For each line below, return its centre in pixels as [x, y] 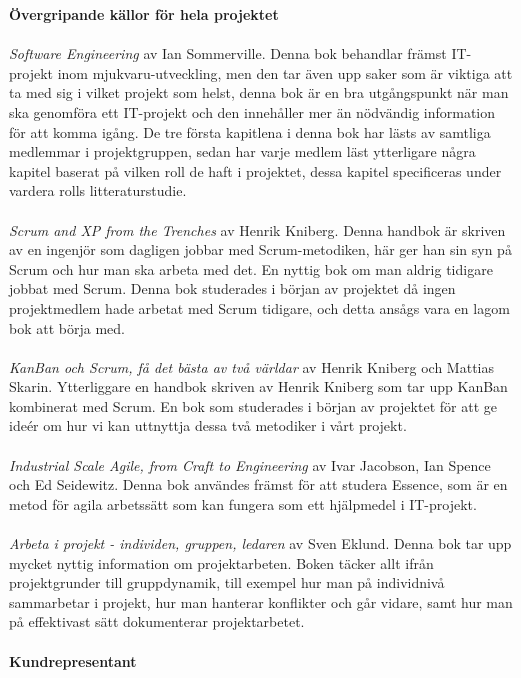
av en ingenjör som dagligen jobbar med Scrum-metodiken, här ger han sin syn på [260, 249]
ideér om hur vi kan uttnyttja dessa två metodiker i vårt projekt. [208, 425]
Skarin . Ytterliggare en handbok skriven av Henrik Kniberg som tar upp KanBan [258, 386]
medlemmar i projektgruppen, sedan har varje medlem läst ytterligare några [242, 151]
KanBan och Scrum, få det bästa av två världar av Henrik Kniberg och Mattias [251, 366]
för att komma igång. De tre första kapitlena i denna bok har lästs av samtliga [250, 131]
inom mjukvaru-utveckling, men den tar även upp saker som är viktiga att [285, 72]
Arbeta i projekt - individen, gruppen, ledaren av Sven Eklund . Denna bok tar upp [260, 543]
